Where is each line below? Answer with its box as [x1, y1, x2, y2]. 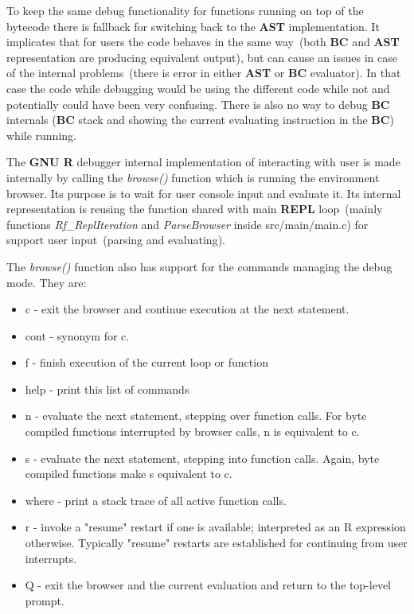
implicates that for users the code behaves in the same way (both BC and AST [6, 33, 400, 50]
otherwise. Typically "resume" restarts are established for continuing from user [25, 534, 408, 551]
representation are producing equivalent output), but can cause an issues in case [6, 49, 398, 65]
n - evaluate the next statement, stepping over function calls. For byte [25, 407, 367, 424]
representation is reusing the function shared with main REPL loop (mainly [6, 200, 383, 217]
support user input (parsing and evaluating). [6, 231, 225, 248]
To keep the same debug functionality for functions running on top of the [6, 2, 364, 18]
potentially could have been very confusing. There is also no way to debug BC [6, 95, 390, 112]
